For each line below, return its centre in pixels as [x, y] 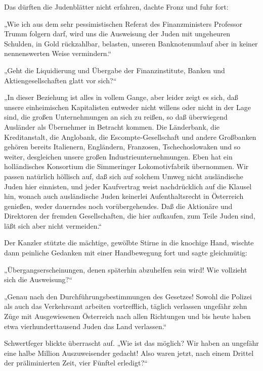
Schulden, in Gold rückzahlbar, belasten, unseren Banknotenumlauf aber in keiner [131, 43]
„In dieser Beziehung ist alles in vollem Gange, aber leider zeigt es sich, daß [121, 97]
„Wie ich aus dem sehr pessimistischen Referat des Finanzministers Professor [123, 23]
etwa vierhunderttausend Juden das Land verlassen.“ [85, 326]
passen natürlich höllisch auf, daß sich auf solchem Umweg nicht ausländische [124, 176]
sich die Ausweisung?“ [38, 279]
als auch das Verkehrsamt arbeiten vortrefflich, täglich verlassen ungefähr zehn [126, 306]
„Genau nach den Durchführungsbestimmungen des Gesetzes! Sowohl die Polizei [128, 296]
